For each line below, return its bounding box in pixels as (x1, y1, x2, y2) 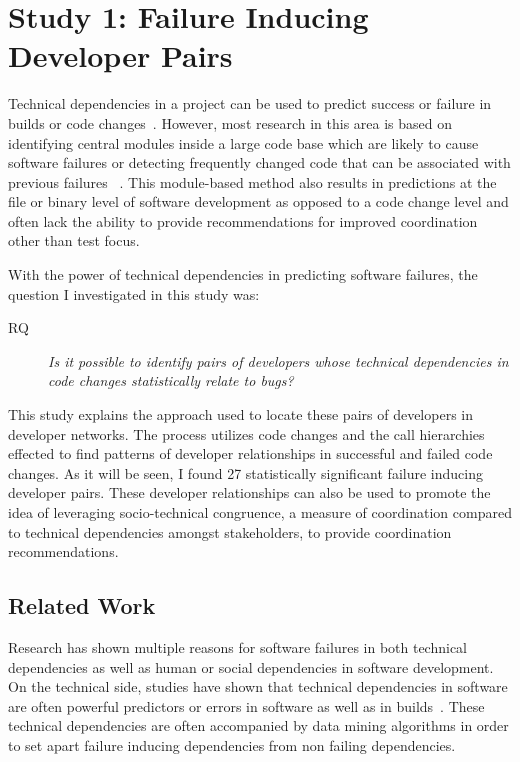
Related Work (8, 590, 156, 621)
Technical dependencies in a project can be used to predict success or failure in (8, 93, 492, 114)
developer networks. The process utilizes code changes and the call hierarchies (8, 423, 485, 444)
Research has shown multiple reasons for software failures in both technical (8, 636, 468, 657)
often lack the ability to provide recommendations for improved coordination (8, 210, 478, 231)
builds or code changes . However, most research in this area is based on (8, 112, 453, 133)
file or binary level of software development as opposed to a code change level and (8, 191, 509, 212)
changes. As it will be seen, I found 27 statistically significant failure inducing (8, 462, 483, 483)
